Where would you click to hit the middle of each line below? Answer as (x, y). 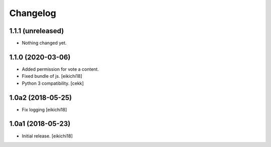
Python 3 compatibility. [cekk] (53, 83)
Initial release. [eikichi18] (47, 136)
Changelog (33, 13)
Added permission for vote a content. (60, 69)
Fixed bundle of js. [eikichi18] (52, 76)
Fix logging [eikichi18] (44, 109)
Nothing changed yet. (44, 43)
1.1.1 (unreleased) (37, 31)
